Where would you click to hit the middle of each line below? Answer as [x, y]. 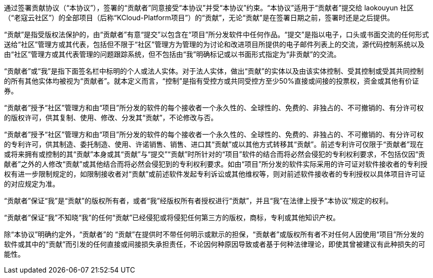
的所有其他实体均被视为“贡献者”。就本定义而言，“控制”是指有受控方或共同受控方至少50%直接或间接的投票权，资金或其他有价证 [212, 81]
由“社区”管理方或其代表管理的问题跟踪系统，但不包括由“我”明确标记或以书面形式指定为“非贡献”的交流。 [172, 54]
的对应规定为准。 [32, 184]
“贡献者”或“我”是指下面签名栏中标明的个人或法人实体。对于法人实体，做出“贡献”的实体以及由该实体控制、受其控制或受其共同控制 [214, 71]
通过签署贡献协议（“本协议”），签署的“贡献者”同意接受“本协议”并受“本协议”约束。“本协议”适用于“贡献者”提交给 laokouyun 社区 [209, 8]
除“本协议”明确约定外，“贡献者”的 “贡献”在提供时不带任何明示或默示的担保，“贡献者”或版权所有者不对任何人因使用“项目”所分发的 [214, 234]
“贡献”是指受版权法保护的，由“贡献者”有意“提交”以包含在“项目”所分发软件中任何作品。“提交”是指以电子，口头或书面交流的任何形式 [216, 34]
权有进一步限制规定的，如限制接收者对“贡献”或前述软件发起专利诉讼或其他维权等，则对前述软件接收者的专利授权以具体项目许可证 [215, 174]
